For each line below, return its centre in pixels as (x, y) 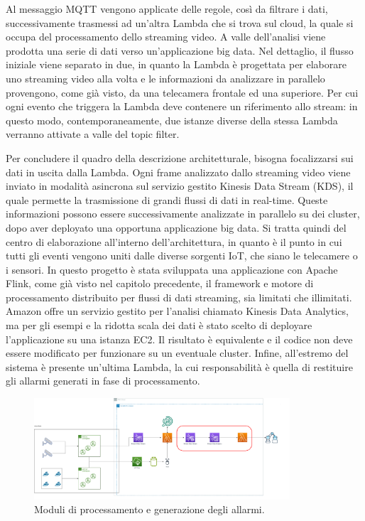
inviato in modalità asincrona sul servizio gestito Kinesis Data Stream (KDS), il (180, 186)
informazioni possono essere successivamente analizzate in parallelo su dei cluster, (183, 214)
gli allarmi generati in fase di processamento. (103, 381)
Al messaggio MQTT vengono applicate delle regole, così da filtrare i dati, (167, 9)
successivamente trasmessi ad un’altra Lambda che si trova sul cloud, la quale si (180, 22)
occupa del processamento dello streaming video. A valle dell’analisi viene (166, 37)
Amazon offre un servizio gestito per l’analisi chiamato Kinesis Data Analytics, (177, 311)
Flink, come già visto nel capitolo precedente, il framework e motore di (160, 283)
